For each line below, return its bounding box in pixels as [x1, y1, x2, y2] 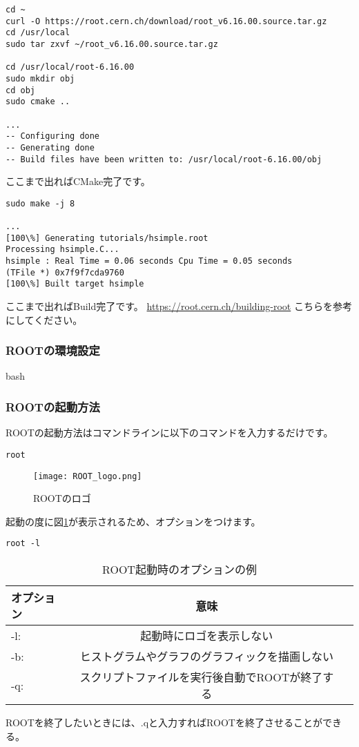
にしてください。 [6, 312, 83, 327]
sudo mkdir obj [6, 73, 75, 84]
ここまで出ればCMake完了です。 [6, 174, 151, 188]
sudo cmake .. [6, 97, 70, 107]
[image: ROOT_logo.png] [33, 471, 142, 481]
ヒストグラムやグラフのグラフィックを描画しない [79, 648, 333, 664]
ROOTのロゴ [33, 491, 91, 505]
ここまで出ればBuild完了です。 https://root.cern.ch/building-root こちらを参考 [6, 299, 352, 313]
